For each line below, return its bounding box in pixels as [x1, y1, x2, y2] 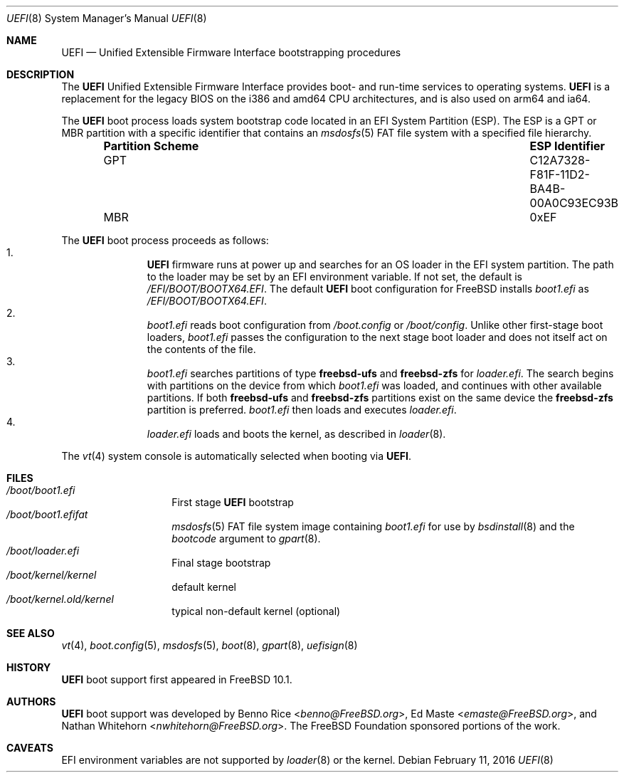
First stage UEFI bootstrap [171, 496, 294, 508]
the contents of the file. [147, 343, 256, 355]
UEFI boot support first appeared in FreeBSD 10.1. [61, 673, 292, 685]
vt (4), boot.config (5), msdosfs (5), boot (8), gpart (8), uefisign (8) [61, 639, 358, 651]
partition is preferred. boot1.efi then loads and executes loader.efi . [147, 404, 457, 416]
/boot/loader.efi [6, 545, 80, 557]
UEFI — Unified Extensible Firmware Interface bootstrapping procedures [61, 46, 401, 58]
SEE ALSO [6, 627, 55, 639]
